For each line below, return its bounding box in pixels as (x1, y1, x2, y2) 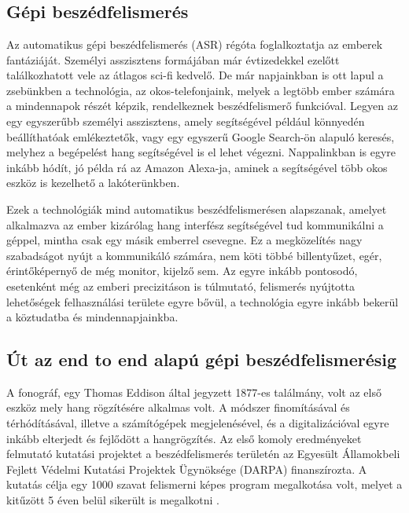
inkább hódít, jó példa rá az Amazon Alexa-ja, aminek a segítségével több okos (6, 159, 388, 175)
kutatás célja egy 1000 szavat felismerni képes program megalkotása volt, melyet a (6, 476, 403, 493)
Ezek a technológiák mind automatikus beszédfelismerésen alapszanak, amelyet (6, 200, 387, 217)
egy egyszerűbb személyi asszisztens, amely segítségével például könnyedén (6, 112, 365, 129)
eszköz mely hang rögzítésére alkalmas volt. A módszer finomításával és (6, 399, 350, 416)
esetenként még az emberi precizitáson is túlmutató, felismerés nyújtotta (6, 277, 356, 294)
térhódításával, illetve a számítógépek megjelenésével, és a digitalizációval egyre (6, 415, 389, 431)
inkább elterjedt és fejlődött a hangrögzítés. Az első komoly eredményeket (6, 430, 362, 446)
